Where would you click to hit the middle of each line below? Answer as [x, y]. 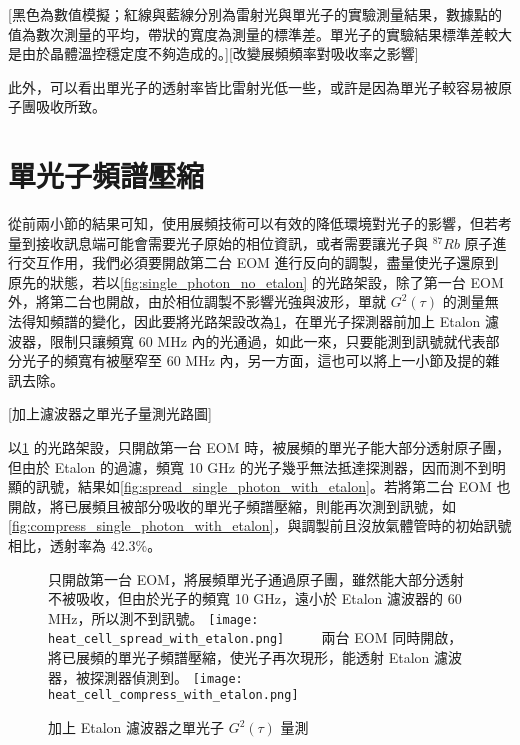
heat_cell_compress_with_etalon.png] [173, 695]
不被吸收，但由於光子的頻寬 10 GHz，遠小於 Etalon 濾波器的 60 [255, 598]
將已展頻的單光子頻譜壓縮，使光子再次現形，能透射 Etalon [239, 657]
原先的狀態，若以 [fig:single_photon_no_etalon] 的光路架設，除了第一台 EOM [256, 281]
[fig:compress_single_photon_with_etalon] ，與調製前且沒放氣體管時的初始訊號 [260, 525]
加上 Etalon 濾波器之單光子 [136, 727]
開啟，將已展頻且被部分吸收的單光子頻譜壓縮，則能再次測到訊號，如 [232, 505]
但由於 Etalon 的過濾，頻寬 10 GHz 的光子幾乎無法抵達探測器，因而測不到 [250, 466]
